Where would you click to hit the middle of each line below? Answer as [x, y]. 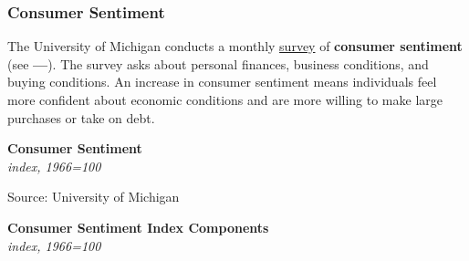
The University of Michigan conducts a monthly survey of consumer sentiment [235, 46]
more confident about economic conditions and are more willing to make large [225, 99]
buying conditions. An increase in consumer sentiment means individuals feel [222, 82]
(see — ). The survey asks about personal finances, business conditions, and [218, 63]
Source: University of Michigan [94, 197]
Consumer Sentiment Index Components [138, 227]
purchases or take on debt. [81, 117]
